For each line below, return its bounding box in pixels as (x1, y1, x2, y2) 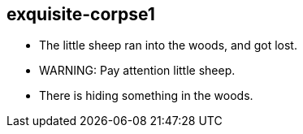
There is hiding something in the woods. (39, 89, 253, 103)
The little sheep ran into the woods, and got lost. (39, 38, 297, 53)
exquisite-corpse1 (6, 4, 155, 24)
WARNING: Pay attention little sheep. (39, 63, 236, 78)
